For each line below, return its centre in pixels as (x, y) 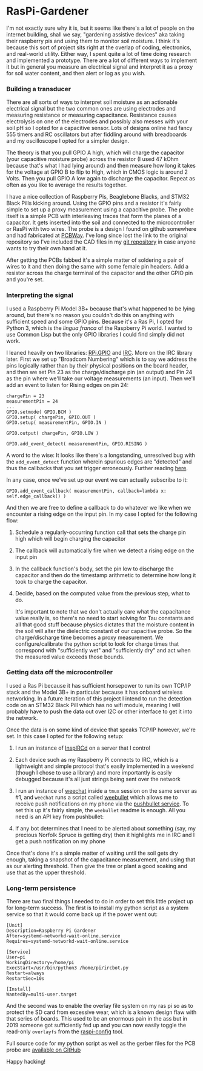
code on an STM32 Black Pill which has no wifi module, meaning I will (93, 705)
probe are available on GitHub (43, 1050)
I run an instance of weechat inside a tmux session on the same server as (106, 790)
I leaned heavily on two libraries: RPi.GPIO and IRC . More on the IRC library (99, 352)
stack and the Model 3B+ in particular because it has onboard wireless (95, 692)
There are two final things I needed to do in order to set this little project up (100, 902)
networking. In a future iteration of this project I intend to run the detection (99, 698)
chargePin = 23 (25, 396)
